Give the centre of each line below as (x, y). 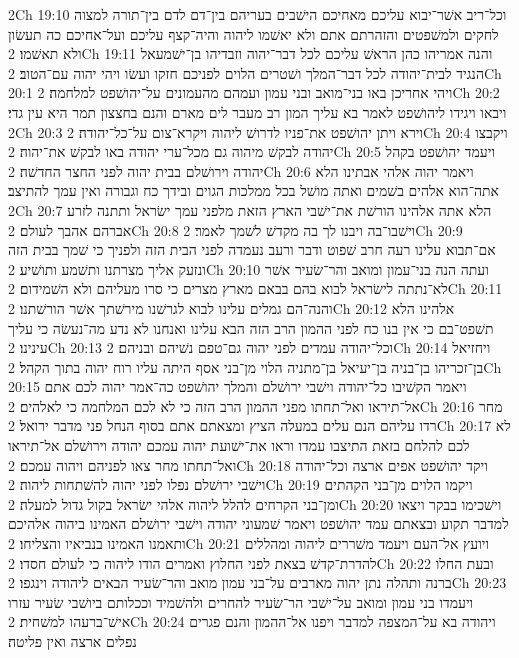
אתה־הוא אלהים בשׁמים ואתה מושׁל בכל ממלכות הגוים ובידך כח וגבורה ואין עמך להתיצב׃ (254, 190)
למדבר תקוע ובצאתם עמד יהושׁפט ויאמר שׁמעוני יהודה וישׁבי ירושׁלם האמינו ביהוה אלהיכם (258, 523)
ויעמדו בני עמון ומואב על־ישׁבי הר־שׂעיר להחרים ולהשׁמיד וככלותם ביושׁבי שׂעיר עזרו (241, 601)
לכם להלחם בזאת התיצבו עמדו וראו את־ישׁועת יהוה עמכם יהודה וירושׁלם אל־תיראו (239, 445)
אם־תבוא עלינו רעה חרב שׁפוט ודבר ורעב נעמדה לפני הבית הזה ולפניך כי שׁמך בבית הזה (252, 249)
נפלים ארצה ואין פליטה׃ (72, 641)
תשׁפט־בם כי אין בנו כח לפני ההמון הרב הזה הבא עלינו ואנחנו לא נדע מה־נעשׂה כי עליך (251, 327)
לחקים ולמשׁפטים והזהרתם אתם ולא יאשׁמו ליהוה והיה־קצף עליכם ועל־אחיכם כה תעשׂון (253, 33)
